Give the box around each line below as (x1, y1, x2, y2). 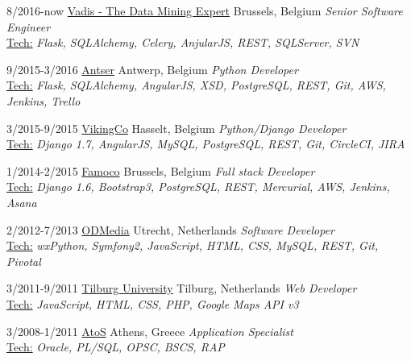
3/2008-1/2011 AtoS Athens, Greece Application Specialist (6, 322, 293, 339)
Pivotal (6, 252, 41, 269)
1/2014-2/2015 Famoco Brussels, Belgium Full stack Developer (6, 162, 315, 179)
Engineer (6, 18, 51, 35)
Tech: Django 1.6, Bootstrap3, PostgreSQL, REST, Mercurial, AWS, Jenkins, (6, 178, 390, 195)
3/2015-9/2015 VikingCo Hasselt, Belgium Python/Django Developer (6, 119, 347, 136)
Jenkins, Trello (6, 92, 81, 109)
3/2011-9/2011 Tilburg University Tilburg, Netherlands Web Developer (6, 280, 357, 297)
